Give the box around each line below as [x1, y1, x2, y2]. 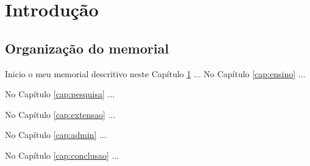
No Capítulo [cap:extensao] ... [5, 108, 116, 120]
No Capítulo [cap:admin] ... [5, 128, 107, 141]
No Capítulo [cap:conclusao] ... [5, 148, 119, 161]
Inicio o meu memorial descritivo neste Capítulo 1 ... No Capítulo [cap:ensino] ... [5, 67, 306, 80]
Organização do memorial [5, 38, 169, 57]
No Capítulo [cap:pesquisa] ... [5, 88, 115, 100]
